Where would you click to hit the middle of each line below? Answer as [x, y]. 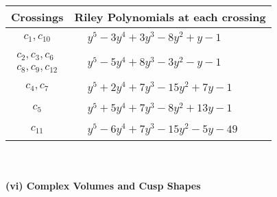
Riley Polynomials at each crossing [170, 17]
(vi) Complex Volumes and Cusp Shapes [103, 185]
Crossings [37, 17]
